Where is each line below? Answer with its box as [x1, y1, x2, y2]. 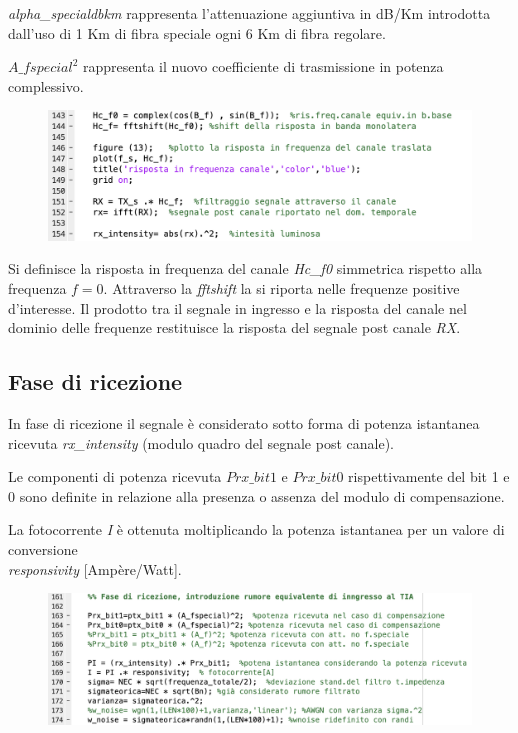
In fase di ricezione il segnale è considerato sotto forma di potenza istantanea [8, 412, 480, 433]
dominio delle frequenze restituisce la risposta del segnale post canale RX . [8, 317, 461, 338]
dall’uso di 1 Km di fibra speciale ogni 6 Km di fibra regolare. [8, 22, 386, 43]
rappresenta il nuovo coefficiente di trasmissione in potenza [83, 56, 444, 77]
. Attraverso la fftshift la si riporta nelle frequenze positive [103, 277, 460, 298]
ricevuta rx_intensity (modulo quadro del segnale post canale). [8, 432, 394, 453]
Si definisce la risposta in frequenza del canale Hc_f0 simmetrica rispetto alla [8, 258, 483, 279]
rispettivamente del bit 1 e [348, 466, 510, 487]
